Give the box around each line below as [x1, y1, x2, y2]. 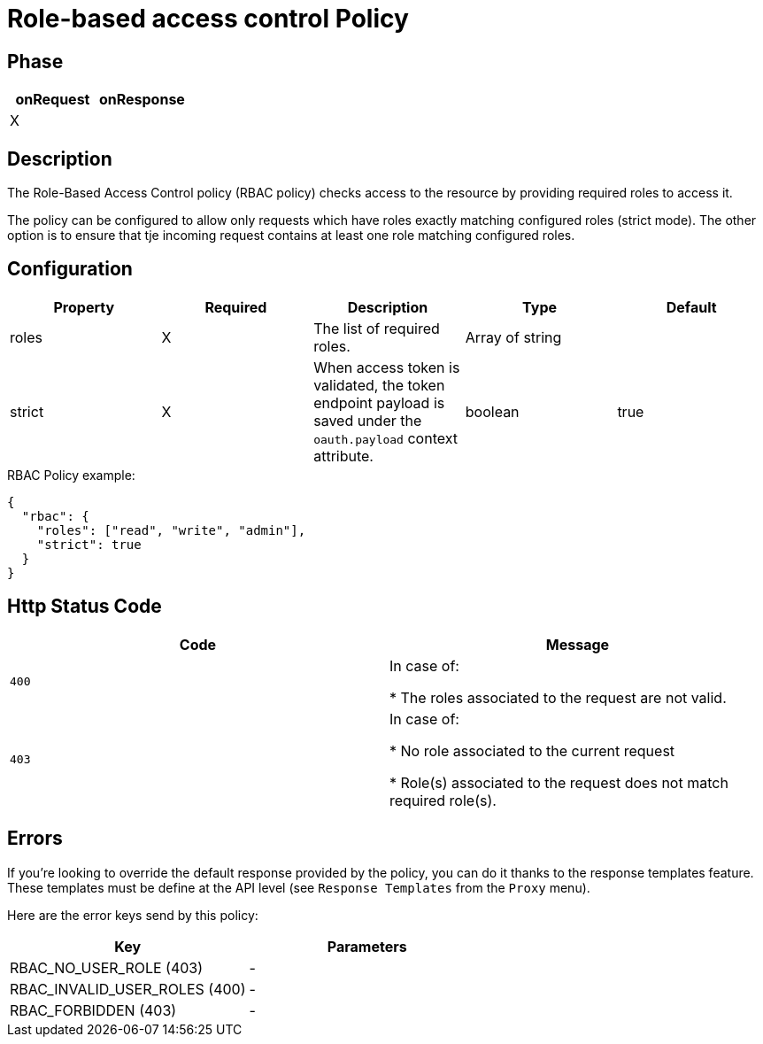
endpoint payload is [313, 393, 445, 412]
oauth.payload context [313, 429, 458, 447]
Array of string [465, 328, 562, 346]
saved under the [313, 411, 422, 429]
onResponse [98, 90, 185, 109]
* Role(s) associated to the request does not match [389, 773, 728, 792]
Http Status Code [7, 595, 162, 618]
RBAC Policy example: [7, 467, 135, 483]
